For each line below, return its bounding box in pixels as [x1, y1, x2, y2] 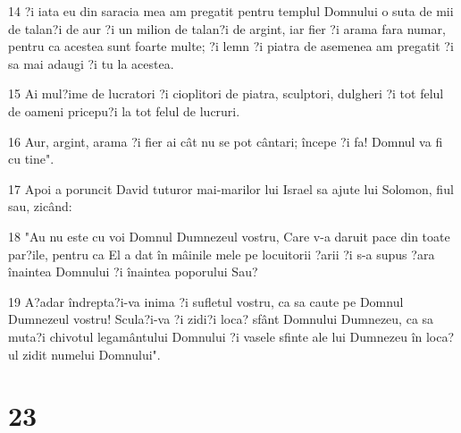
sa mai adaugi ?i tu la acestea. [8, 54, 174, 72]
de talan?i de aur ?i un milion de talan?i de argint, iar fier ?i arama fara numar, [8, 19, 446, 38]
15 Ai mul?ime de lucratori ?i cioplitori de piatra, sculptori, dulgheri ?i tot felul [8, 84, 444, 103]
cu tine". [8, 149, 54, 168]
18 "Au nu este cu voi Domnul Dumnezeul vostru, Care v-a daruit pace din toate [8, 226, 450, 245]
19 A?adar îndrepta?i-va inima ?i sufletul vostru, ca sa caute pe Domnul [8, 292, 404, 310]
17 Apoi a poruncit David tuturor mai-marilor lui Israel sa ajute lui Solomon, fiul [8, 179, 454, 198]
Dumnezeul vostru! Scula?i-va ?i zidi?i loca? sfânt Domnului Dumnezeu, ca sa [8, 310, 434, 328]
